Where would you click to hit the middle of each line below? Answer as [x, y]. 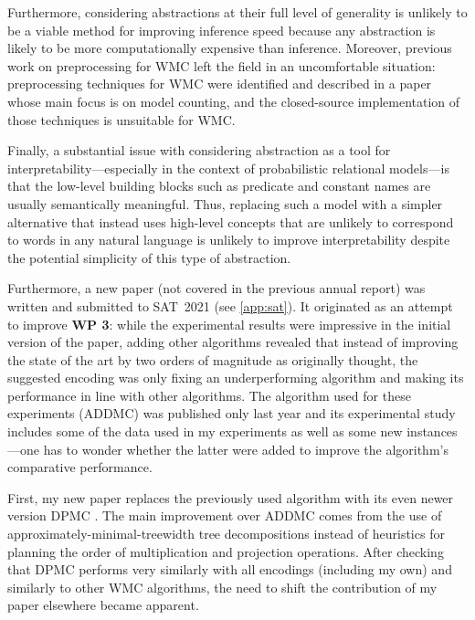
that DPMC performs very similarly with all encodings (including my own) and [230, 569]
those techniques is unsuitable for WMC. [121, 119]
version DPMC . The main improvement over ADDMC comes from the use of [225, 515]
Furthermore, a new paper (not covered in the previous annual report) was [216, 288]
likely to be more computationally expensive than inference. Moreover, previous [230, 48]
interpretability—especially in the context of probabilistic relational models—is [228, 168]
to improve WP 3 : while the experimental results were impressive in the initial [229, 324]
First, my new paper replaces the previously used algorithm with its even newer [231, 497]
